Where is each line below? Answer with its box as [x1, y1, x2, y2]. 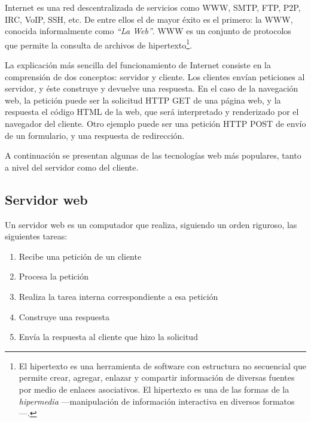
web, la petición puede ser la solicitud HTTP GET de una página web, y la [5, 93, 281, 106]
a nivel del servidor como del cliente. [5, 160, 139, 173]
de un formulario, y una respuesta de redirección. [5, 129, 185, 141]
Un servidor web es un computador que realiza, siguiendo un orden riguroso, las [5, 218, 297, 230]
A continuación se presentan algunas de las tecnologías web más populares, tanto [5, 149, 301, 162]
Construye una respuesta [19, 310, 109, 323]
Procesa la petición [19, 270, 89, 283]
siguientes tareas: [5, 230, 68, 242]
